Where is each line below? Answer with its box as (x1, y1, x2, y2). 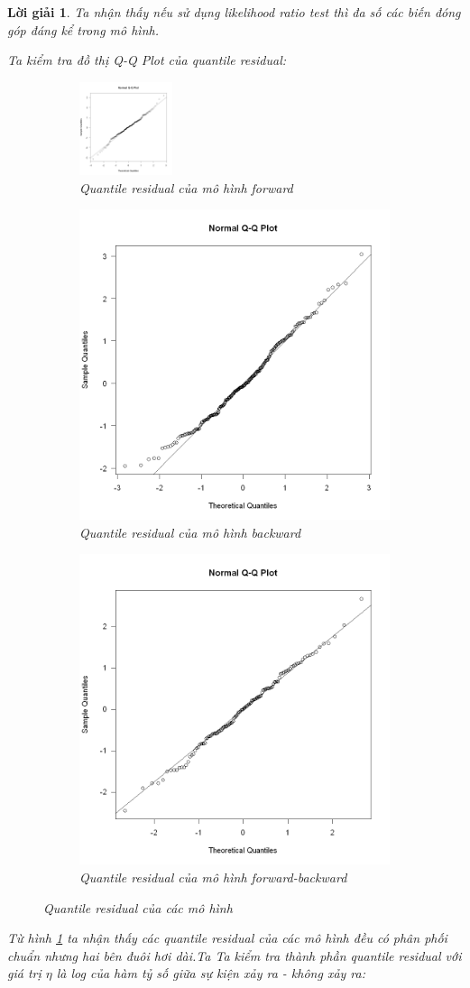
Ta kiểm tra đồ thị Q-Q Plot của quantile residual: (7, 51, 287, 69)
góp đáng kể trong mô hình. (7, 20, 159, 39)
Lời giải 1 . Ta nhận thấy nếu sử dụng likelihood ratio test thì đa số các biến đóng (7, 3, 461, 21)
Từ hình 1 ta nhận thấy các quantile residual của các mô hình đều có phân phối (7, 928, 447, 947)
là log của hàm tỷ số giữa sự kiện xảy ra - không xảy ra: (56, 964, 366, 983)
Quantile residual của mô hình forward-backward (79, 867, 347, 886)
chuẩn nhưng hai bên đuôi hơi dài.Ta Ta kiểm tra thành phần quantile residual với (7, 946, 462, 965)
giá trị (7, 964, 41, 983)
